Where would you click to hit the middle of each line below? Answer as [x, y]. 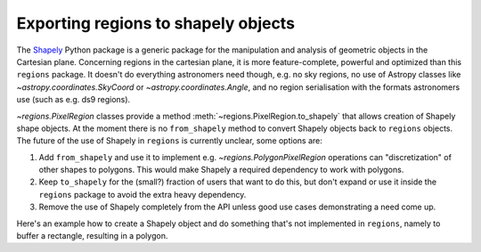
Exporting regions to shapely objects [156, 23]
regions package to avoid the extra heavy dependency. [143, 194]
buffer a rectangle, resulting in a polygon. [92, 236]
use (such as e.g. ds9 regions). [73, 100]
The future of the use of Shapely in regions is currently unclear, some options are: [169, 141]
